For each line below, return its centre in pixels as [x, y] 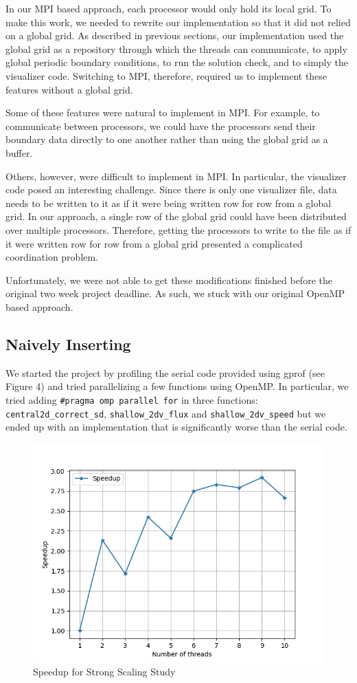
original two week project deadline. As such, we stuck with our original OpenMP [175, 293]
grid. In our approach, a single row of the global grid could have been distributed [176, 216]
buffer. [19, 152]
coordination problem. [52, 257]
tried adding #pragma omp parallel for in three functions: [132, 399]
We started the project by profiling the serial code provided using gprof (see [165, 372]
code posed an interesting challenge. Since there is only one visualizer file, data [171, 189]
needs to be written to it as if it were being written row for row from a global [169, 203]
